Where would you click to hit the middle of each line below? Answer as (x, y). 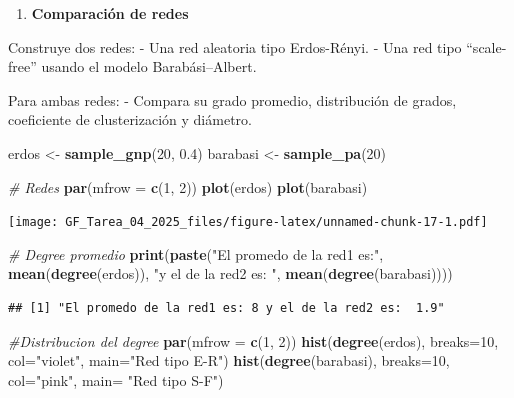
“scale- (486, 46)
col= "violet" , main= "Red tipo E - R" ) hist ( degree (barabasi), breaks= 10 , (229, 360)
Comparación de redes (110, 13)
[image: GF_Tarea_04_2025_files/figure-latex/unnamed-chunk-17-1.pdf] (248, 222)
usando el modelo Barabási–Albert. (149, 66)
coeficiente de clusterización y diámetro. (130, 119)
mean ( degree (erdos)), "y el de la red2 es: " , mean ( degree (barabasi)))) (230, 273)
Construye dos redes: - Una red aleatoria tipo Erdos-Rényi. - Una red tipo (235, 46)
